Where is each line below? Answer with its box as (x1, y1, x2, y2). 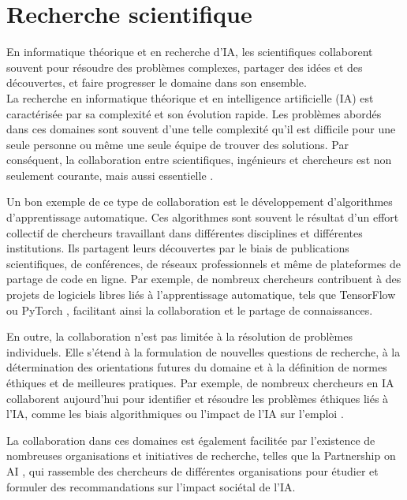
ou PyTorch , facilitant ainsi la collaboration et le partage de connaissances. (6, 301, 373, 318)
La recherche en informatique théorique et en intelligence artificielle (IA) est (6, 89, 374, 106)
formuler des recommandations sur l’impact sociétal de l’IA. (6, 478, 296, 494)
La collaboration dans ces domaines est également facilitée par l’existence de (6, 431, 375, 448)
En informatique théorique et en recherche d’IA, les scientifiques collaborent (6, 43, 373, 60)
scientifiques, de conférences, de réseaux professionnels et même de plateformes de (6, 255, 401, 271)
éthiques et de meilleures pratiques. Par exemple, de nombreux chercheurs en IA (6, 375, 394, 390)
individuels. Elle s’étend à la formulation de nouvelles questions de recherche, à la (6, 343, 401, 360)
